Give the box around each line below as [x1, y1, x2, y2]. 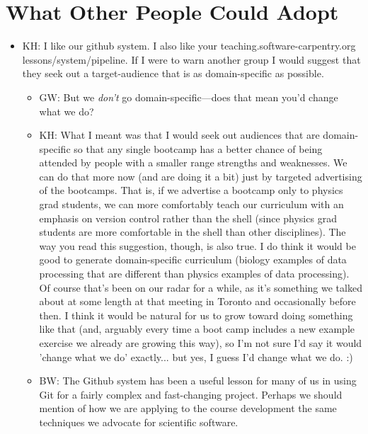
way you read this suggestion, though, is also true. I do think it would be [39, 238, 356, 253]
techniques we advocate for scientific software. [39, 414, 238, 429]
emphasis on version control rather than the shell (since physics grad [39, 210, 337, 225]
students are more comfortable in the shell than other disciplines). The [39, 224, 346, 239]
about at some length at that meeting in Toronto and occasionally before [39, 294, 356, 309]
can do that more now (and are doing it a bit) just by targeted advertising [39, 169, 362, 183]
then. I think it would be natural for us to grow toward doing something [39, 307, 353, 322]
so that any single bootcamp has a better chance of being [74, 141, 323, 156]
